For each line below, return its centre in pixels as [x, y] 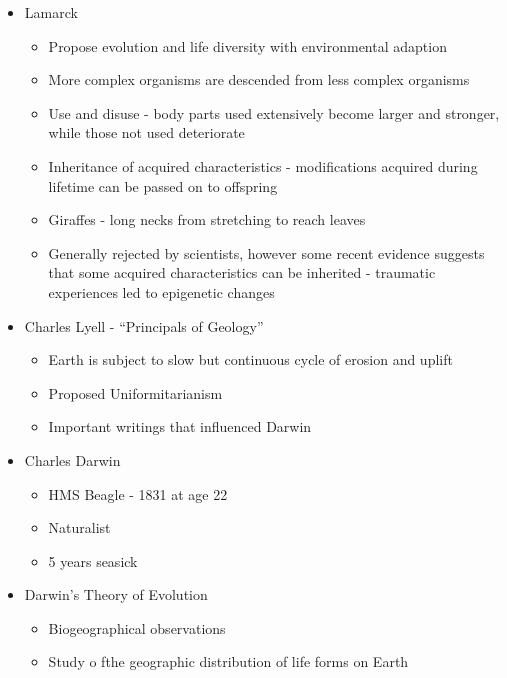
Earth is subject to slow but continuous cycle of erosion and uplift [250, 359]
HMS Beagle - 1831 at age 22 [138, 493]
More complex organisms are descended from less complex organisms [259, 79]
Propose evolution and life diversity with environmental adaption [247, 45]
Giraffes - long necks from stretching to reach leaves [207, 219]
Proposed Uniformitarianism [135, 392]
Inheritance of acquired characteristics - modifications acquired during [263, 165]
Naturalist [79, 527]
